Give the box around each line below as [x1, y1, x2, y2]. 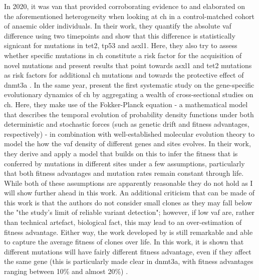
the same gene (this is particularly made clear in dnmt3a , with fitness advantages [4, 256, 253, 266]
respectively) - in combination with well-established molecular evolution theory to [4, 128, 255, 139]
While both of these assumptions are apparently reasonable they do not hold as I [4, 177, 253, 188]
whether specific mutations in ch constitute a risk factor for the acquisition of [4, 50, 242, 60]
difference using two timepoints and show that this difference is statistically [4, 30, 235, 41]
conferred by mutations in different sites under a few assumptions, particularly [4, 158, 245, 168]
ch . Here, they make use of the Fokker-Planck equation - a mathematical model [4, 99, 248, 109]
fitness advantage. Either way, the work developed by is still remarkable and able [4, 226, 253, 237]
